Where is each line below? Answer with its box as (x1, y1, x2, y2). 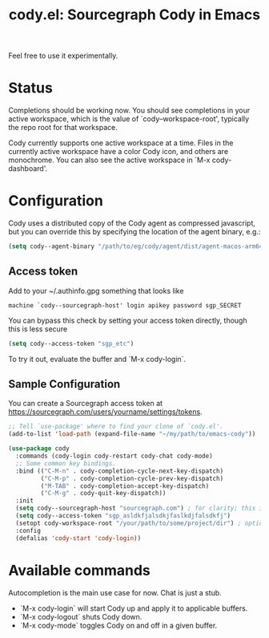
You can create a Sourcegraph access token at (8, 399, 163, 408)
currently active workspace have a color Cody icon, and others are (8, 147, 229, 156)
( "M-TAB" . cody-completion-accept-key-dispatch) (40, 482, 210, 490)
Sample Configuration (8, 377, 121, 391)
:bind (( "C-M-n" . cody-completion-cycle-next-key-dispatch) (15, 467, 224, 475)
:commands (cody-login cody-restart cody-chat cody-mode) (15, 452, 214, 461)
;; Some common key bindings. (15, 459, 116, 467)
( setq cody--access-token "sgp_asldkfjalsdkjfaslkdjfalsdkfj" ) (15, 512, 231, 520)
